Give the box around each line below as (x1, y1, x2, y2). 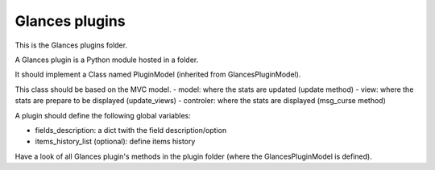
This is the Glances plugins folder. (14, 40, 128, 50)
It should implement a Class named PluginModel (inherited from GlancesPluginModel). (14, 69, 301, 80)
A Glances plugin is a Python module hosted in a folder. (14, 55, 199, 64)
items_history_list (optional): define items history (35, 137, 196, 147)
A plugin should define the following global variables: (14, 110, 191, 120)
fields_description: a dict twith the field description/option (35, 125, 227, 135)
